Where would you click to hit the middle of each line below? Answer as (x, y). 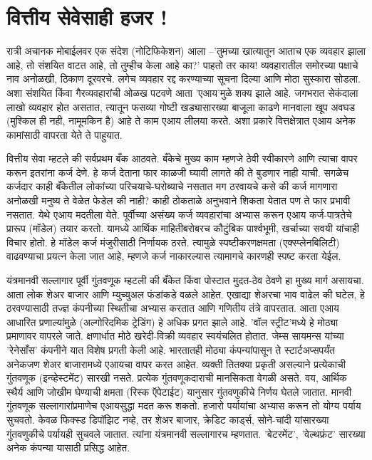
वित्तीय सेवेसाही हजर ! (87, 17)
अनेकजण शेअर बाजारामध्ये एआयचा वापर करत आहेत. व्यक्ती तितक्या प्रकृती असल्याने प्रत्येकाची (176, 364)
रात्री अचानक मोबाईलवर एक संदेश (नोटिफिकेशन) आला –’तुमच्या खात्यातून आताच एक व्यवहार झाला (186, 51)
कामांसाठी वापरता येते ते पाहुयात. (64, 134)
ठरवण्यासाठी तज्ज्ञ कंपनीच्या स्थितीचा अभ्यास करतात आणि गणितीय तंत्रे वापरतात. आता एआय (173, 308)
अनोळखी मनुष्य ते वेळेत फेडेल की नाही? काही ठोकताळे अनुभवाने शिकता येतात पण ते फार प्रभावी (179, 200)
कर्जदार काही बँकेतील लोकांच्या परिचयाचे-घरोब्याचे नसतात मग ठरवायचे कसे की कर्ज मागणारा (172, 186)
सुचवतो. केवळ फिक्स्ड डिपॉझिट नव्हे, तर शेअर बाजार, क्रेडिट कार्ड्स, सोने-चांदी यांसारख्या (168, 419)
